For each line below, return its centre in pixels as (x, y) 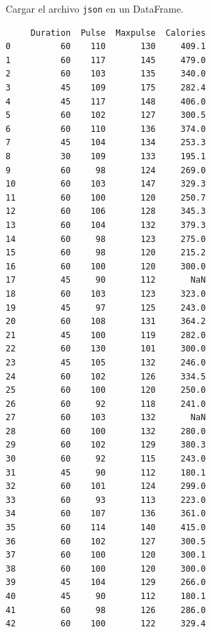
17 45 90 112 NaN (106, 280)
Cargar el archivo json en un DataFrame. (95, 8)
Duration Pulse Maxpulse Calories (118, 33)
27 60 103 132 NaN (106, 418)
